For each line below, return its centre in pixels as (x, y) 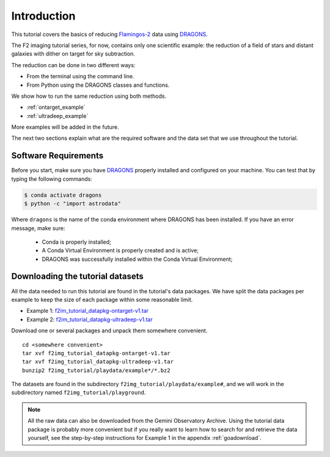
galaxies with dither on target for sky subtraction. (73, 54)
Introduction (43, 16)
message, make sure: (38, 228)
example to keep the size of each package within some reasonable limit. (102, 299)
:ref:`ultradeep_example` (57, 115)
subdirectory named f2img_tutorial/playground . (79, 393)
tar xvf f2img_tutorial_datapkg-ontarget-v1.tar (96, 353)
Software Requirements (57, 156)
